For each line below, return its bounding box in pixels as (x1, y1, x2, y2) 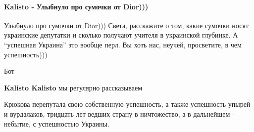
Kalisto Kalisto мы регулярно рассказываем (4, 82, 143, 92)
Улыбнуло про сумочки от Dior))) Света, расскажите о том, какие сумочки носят (4, 20, 249, 30)
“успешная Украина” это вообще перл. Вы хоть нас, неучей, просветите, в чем (4, 39, 242, 49)
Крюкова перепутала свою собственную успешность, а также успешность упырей (4, 99, 251, 109)
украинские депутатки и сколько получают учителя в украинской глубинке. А (4, 30, 238, 40)
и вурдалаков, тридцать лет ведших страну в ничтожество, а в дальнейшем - (4, 108, 235, 119)
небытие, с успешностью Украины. (4, 118, 109, 129)
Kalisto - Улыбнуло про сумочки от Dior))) (4, 1, 149, 11)
